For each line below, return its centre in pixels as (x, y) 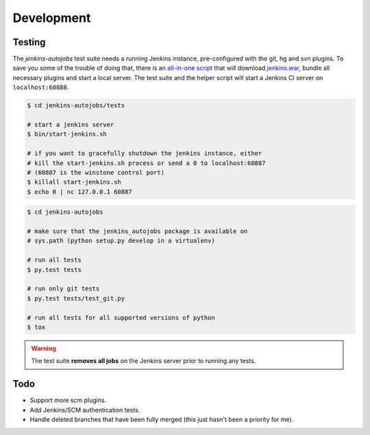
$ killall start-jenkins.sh (74, 182)
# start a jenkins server (71, 124)
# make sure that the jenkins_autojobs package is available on (137, 232)
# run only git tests (63, 289)
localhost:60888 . (41, 87)
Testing (29, 42)
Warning (44, 348)
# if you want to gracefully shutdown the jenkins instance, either (145, 153)
